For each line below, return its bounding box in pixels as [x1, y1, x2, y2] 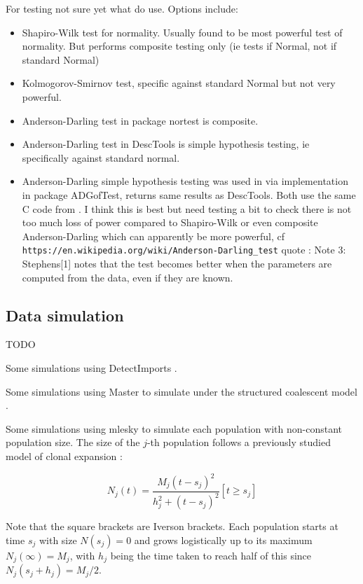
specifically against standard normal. [22, 150, 180, 165]
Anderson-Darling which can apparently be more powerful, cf [22, 228, 285, 243]
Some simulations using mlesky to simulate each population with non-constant [6, 421, 342, 436]
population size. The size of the [6, 435, 140, 450]
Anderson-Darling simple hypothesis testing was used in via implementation [22, 174, 348, 188]
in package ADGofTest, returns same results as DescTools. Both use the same [22, 187, 356, 202]
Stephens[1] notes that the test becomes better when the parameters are [22, 256, 332, 270]
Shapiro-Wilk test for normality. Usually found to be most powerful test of [22, 25, 343, 39]
